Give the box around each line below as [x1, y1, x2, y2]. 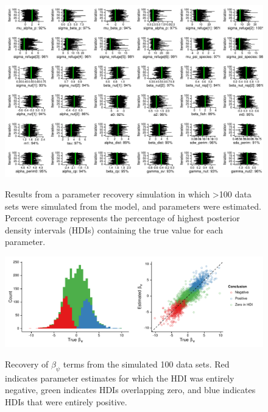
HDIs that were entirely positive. [5, 395, 127, 408]
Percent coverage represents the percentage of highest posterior [5, 211, 240, 224]
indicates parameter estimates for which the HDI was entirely [5, 371, 234, 384]
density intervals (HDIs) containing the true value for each [5, 223, 223, 236]
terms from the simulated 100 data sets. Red [63, 357, 230, 370]
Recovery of [5, 357, 49, 370]
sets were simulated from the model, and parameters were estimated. [5, 199, 261, 212]
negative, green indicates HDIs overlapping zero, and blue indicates [5, 383, 256, 396]
